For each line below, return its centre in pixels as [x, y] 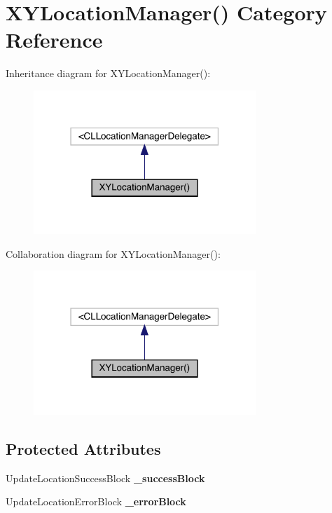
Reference [54, 40]
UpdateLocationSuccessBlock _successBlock [105, 478]
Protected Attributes [83, 448]
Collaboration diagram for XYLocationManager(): [113, 253]
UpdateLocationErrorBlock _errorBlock [96, 501]
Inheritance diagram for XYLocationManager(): [108, 73]
